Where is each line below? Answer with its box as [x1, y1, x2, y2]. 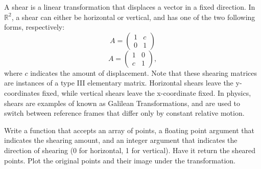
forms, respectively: [4, 22, 65, 32]
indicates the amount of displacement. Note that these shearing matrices [30, 67, 257, 78]
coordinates [4, 87, 40, 98]
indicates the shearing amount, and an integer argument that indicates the [4, 135, 238, 145]
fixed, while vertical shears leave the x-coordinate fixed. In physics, [42, 87, 251, 98]
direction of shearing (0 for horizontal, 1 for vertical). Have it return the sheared [4, 144, 256, 155]
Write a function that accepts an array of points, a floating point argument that [4, 124, 254, 135]
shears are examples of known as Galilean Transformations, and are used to [4, 97, 241, 108]
